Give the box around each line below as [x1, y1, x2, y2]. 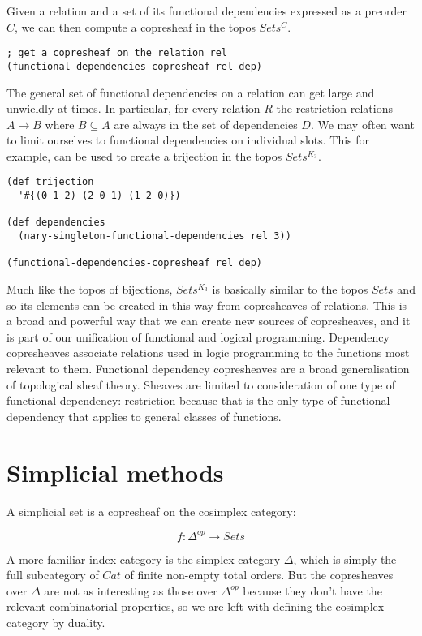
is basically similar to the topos [212, 281, 368, 298]
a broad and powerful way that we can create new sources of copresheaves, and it [6, 312, 411, 329]
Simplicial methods [6, 455, 224, 488]
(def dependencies [6, 217, 105, 229]
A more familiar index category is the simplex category [6, 550, 281, 567]
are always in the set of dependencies [114, 115, 298, 132]
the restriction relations [276, 100, 393, 117]
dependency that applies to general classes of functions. [6, 407, 282, 424]
